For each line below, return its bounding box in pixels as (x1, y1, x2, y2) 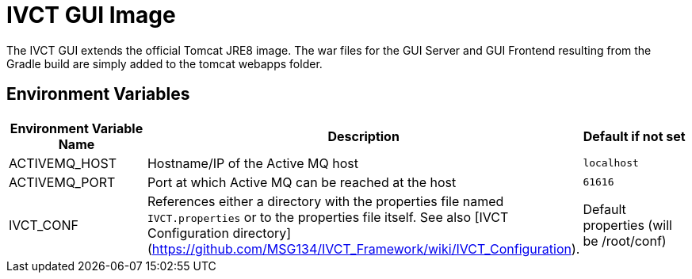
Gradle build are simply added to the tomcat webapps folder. (6, 56, 323, 71)
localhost (583, 157, 639, 170)
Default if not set (583, 128, 686, 144)
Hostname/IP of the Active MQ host (147, 155, 358, 171)
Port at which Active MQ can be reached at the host (147, 174, 457, 190)
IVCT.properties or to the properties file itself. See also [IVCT (147, 208, 509, 225)
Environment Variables (6, 84, 190, 105)
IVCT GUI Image (6, 2, 176, 29)
